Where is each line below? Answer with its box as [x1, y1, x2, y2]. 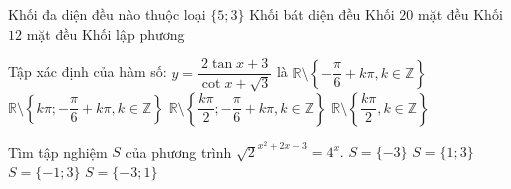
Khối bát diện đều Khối [249, 4, 395, 24]
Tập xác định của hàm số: [8, 61, 167, 82]
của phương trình [125, 141, 232, 162]
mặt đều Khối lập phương [26, 23, 185, 44]
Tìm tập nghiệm [8, 141, 108, 162]
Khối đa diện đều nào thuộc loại [8, 4, 206, 24]
